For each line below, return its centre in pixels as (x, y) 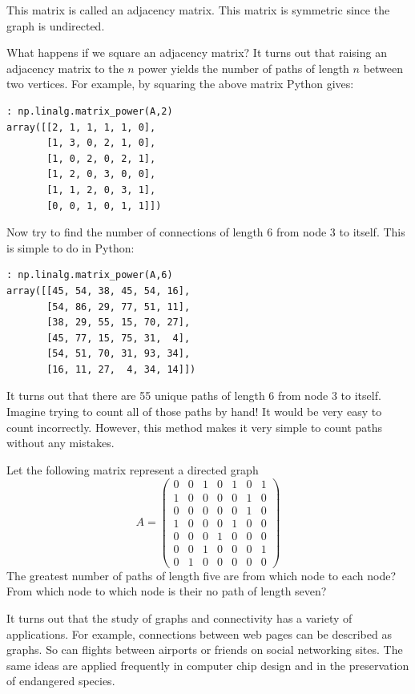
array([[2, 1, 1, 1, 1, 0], (81, 127)
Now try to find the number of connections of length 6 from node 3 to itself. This (206, 232)
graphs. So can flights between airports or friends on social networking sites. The (205, 650)
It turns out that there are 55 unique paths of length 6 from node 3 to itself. (194, 395)
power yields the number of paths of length (244, 68)
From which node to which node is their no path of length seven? (167, 591)
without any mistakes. (60, 443)
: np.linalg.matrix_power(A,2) (90, 111)
